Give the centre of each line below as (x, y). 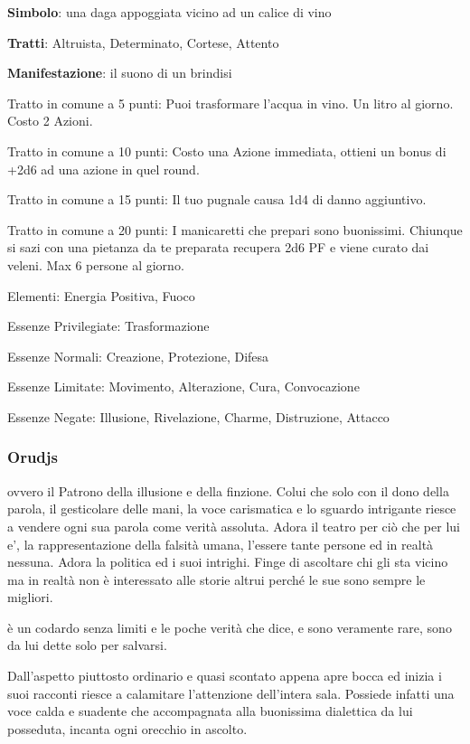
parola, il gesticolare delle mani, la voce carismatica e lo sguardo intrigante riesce (232, 509)
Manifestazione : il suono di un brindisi (120, 73)
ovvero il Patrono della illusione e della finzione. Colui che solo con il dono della (228, 490)
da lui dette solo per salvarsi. (87, 645)
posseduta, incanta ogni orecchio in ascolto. (127, 728)
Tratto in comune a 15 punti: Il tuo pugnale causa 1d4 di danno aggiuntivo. (217, 199)
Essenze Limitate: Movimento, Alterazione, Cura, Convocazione (183, 386)
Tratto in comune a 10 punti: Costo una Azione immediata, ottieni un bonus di (227, 151)
